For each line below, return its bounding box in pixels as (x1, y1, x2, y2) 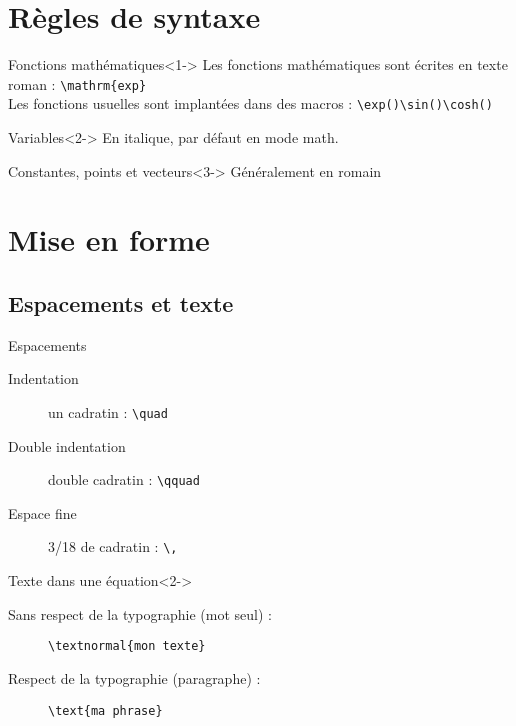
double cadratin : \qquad (48, 469, 200, 490)
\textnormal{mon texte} (48, 639, 206, 654)
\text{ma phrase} (48, 703, 163, 718)
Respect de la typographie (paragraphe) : (8, 667, 261, 688)
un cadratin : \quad (48, 401, 168, 422)
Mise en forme (8, 219, 210, 260)
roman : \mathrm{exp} (8, 73, 147, 94)
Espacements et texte (8, 287, 234, 318)
